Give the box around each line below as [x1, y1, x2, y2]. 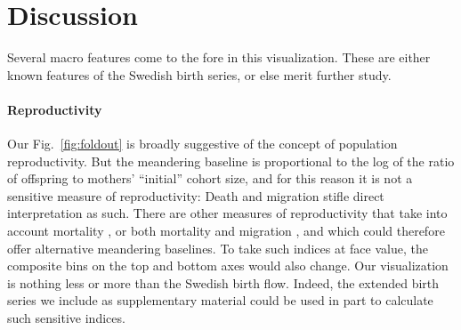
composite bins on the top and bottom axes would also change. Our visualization [7, 256, 449, 275]
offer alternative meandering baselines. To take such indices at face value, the [7, 238, 428, 257]
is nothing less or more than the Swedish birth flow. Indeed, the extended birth [7, 273, 440, 292]
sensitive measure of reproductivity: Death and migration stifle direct [7, 186, 384, 205]
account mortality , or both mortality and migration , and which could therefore [7, 221, 445, 240]
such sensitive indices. [7, 309, 125, 327]
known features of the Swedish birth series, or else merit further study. [7, 65, 392, 84]
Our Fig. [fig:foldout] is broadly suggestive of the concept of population [7, 134, 398, 153]
